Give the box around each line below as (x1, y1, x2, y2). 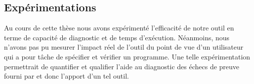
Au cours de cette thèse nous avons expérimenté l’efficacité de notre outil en (4, 23, 234, 33)
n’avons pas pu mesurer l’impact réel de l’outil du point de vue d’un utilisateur (4, 42, 244, 52)
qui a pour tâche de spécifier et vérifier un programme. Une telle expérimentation (4, 51, 251, 61)
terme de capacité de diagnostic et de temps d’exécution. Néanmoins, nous (4, 32, 230, 42)
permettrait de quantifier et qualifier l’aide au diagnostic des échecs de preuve (4, 61, 240, 71)
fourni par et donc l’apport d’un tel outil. (4, 71, 129, 81)
